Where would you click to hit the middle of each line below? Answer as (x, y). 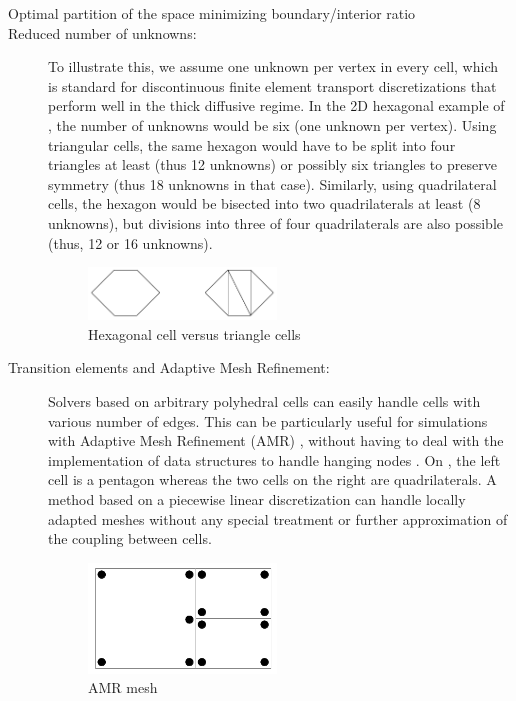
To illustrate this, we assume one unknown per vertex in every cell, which (273, 66)
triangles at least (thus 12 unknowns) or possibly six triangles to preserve (272, 164)
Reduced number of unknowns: (102, 32)
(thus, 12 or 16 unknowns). (130, 242)
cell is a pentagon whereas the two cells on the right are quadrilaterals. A (272, 479)
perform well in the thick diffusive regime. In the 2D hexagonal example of (276, 105)
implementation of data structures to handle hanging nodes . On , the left (274, 459)
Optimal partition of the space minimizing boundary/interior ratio (212, 13)
